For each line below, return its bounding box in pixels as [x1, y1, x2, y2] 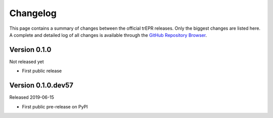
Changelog [9, 8, 57, 19]
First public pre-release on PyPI [22, 103, 88, 109]
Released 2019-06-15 [9, 94, 54, 100]
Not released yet [9, 58, 44, 65]
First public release [22, 68, 62, 74]
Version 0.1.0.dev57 [9, 81, 73, 90]
